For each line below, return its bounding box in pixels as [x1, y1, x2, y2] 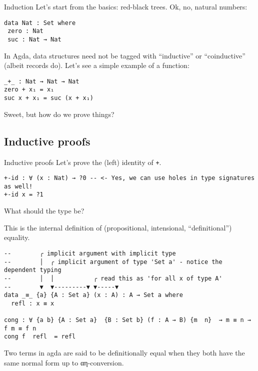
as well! [4, 182, 33, 190]
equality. [4, 232, 30, 242]
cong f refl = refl [4, 333, 76, 340]
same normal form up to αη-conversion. [4, 357, 124, 367]
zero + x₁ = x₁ [4, 86, 54, 93]
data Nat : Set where [4, 19, 76, 26]
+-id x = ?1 [4, 191, 43, 198]
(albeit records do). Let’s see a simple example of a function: [4, 60, 189, 70]
